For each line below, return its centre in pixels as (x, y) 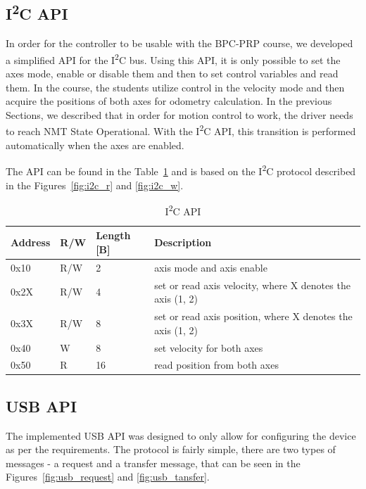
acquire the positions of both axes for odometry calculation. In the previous (169, 101)
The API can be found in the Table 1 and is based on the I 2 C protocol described (181, 170)
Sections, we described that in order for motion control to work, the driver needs (179, 114)
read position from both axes (216, 365)
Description (183, 242)
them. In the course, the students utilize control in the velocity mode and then (175, 87)
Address (31, 242)
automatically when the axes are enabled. (95, 145)
